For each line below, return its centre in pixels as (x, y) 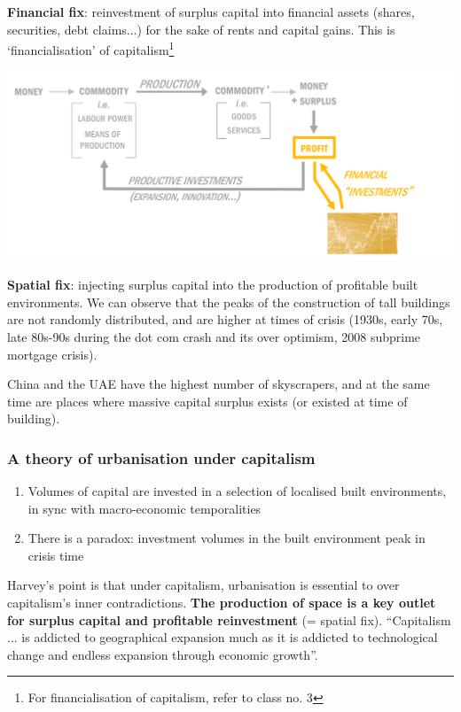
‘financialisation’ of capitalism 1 (91, 48)
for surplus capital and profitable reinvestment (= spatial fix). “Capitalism (229, 619)
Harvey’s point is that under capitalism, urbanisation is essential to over (203, 585)
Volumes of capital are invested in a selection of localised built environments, (237, 491)
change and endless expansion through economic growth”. (163, 654)
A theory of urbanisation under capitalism (161, 457)
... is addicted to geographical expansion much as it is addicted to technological (223, 637)
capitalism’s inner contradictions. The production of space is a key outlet (222, 603)
